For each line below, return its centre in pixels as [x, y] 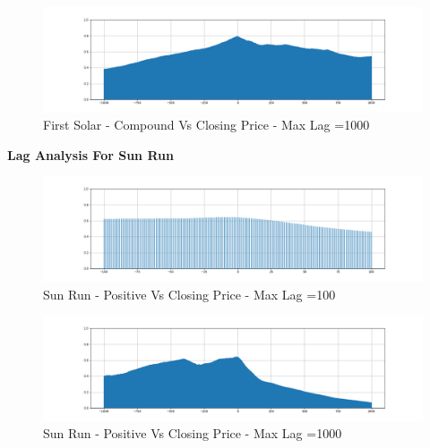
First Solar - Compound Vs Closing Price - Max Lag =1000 [206, 125]
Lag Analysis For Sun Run [90, 154]
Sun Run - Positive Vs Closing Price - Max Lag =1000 [193, 433]
